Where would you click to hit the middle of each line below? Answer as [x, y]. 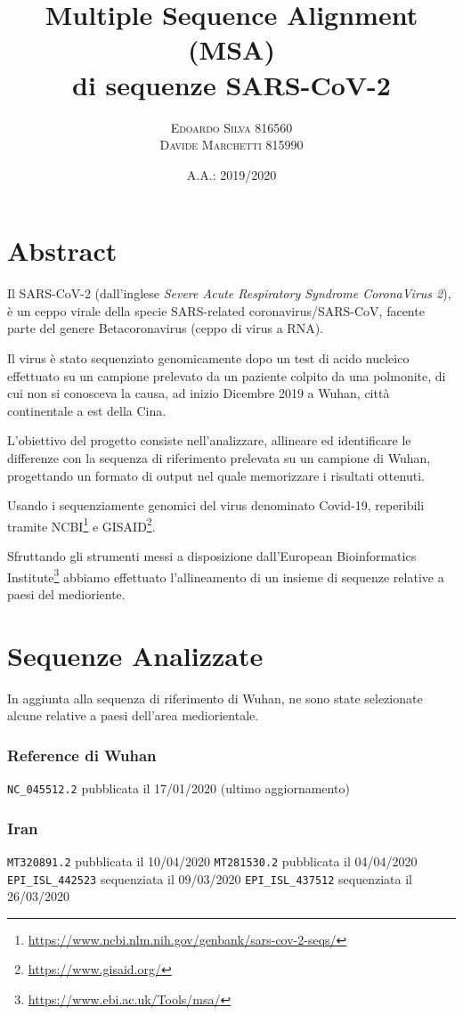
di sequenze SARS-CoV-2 [231, 84]
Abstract [62, 251]
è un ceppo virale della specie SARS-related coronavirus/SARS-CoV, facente [216, 310]
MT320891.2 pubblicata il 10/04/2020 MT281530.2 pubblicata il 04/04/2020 [212, 861]
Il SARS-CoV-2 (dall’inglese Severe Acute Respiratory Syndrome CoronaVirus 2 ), [229, 293]
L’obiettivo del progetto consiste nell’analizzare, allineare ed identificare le [209, 440]
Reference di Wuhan [82, 755]
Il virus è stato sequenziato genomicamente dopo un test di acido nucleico [208, 358]
